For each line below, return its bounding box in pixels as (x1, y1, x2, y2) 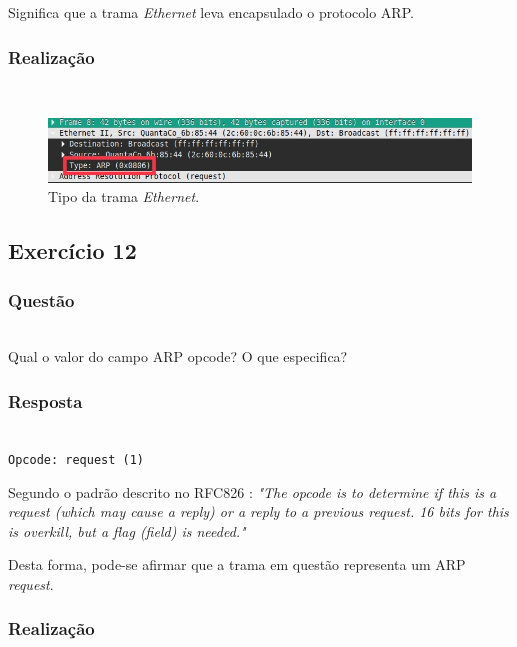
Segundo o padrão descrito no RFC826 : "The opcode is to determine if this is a (8, 481, 497, 502)
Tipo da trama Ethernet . (48, 186, 200, 207)
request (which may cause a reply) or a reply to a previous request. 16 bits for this (8, 501, 509, 522)
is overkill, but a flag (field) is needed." (8, 520, 246, 541)
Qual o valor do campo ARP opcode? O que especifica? (8, 346, 348, 367)
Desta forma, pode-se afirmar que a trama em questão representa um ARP (8, 554, 466, 575)
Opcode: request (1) (8, 452, 145, 467)
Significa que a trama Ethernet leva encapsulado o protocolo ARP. (8, 2, 414, 22)
